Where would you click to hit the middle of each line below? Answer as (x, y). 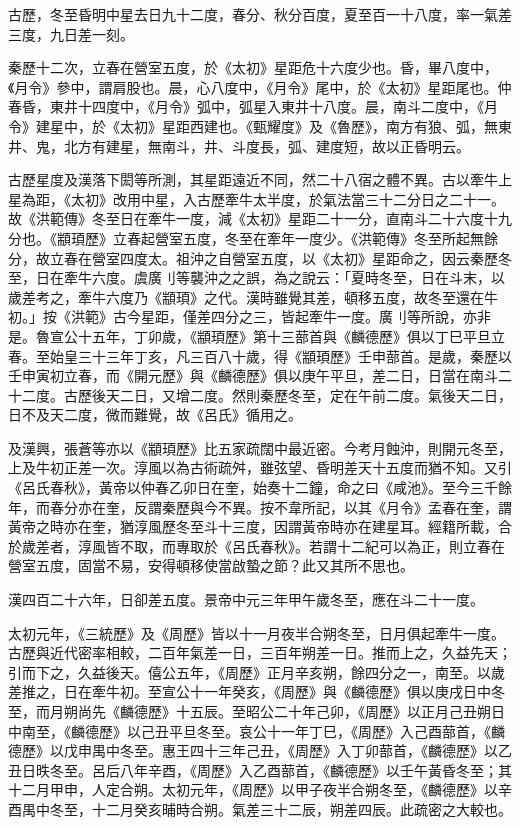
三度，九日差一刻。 (71, 33)
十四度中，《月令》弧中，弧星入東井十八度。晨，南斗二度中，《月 (287, 106)
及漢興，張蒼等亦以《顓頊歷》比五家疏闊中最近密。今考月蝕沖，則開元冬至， (260, 447)
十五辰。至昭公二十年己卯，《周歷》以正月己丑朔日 (340, 711)
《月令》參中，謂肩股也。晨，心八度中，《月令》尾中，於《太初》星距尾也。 (253, 86)
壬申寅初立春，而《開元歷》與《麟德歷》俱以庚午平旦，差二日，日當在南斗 (253, 375)
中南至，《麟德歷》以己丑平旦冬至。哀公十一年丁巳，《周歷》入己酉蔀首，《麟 (256, 730)
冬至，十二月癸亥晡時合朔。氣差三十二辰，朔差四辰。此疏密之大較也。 (280, 808)
